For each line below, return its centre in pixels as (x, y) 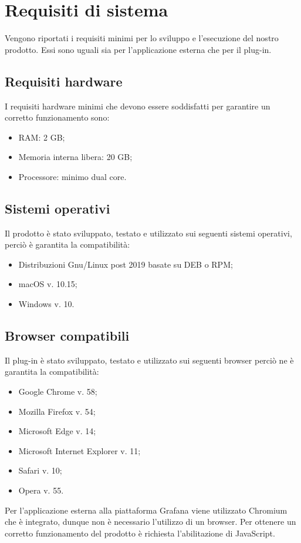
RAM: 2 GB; (42, 137)
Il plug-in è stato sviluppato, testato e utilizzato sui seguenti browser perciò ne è (149, 360)
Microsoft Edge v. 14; (57, 431)
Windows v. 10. (46, 304)
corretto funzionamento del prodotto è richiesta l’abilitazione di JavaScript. (140, 533)
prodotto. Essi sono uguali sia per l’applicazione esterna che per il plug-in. (138, 49)
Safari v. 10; (40, 470)
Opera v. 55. (41, 490)
